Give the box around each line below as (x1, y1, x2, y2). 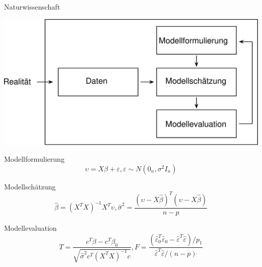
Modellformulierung (4, 154, 64, 164)
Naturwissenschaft (4, 2, 60, 12)
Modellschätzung (4, 181, 56, 191)
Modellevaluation (4, 222, 57, 233)
